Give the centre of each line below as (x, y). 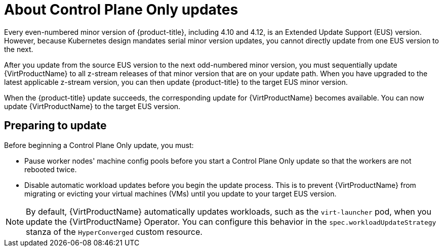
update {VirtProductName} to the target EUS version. (92, 106)
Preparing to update (55, 126)
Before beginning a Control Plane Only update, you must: (99, 145)
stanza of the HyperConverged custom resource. (114, 232)
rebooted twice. (51, 169)
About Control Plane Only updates (121, 10)
